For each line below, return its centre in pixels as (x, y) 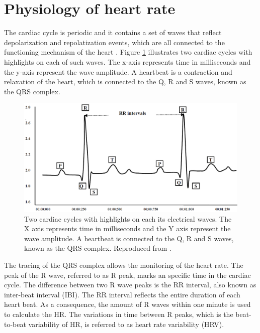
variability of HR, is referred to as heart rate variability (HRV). (126, 324)
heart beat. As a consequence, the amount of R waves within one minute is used (127, 304)
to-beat (15, 324)
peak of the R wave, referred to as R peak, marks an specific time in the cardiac (127, 275)
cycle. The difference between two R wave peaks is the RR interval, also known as (130, 285)
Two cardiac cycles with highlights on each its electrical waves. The (128, 218)
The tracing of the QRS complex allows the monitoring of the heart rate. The (124, 265)
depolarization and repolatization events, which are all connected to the (114, 42)
